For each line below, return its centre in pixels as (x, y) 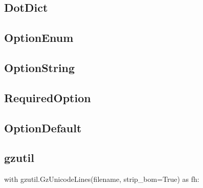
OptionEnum (39, 38)
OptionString (40, 67)
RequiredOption (48, 97)
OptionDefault (43, 127)
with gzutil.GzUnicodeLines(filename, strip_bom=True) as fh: (102, 179)
